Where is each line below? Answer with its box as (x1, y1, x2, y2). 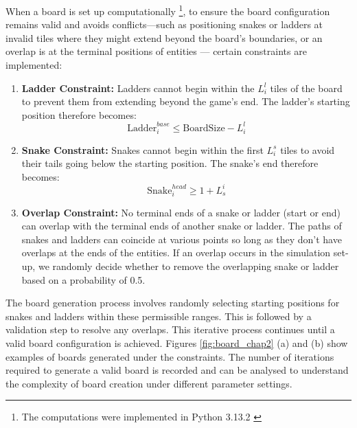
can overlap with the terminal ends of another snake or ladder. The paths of (21, 218, 342, 233)
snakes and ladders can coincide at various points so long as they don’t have (21, 232, 342, 246)
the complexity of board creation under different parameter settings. (5, 376, 292, 390)
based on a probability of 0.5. (21, 272, 146, 286)
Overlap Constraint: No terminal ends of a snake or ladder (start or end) (21, 205, 341, 219)
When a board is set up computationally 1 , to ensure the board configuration (5, 2, 330, 18)
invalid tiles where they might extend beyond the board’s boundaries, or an (5, 30, 323, 45)
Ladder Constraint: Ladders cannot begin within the (21, 80, 255, 95)
